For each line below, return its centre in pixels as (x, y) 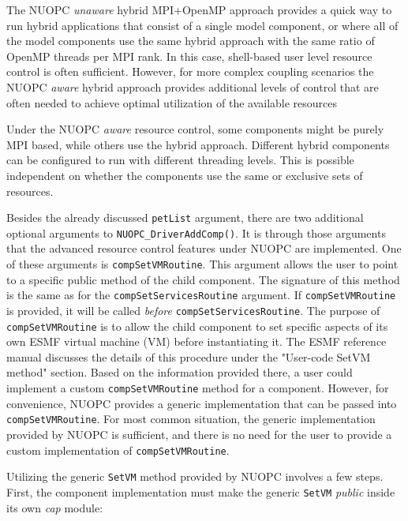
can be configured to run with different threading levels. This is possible (180, 160)
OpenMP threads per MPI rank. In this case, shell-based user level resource (189, 56)
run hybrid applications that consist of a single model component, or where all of (202, 25)
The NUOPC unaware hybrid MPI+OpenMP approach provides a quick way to (199, 9)
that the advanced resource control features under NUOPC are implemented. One (204, 248)
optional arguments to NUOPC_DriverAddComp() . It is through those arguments (196, 232)
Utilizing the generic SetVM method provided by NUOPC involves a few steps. (195, 476)
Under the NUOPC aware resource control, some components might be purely (195, 129)
